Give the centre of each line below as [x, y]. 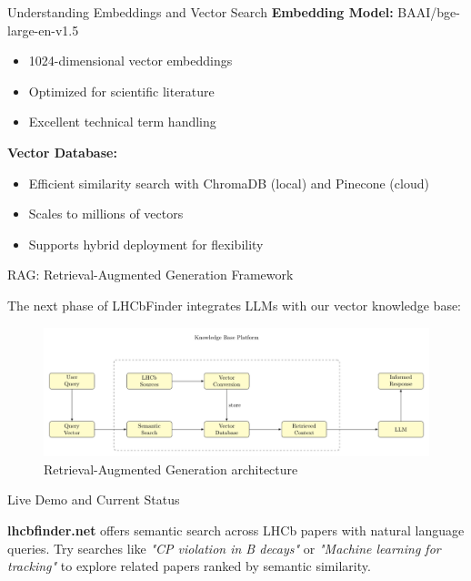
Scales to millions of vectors [106, 214]
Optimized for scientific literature [121, 91]
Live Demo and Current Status [94, 499]
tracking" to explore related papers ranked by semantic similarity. [189, 566]
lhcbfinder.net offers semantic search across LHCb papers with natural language [236, 530]
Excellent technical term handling [122, 122]
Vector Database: [62, 152]
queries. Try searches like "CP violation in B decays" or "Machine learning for [224, 548]
